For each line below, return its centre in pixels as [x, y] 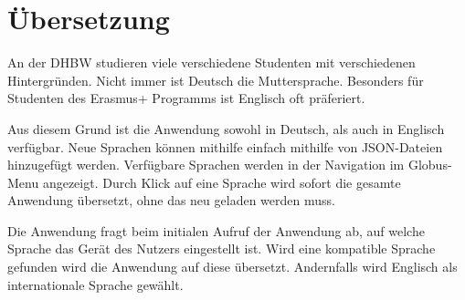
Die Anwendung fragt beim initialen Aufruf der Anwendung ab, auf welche [216, 230]
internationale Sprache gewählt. [95, 284]
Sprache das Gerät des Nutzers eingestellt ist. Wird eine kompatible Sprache [222, 248]
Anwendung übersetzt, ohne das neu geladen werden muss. [171, 200]
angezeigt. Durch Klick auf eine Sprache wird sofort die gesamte [222, 182]
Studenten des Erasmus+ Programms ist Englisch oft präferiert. [186, 98]
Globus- [430, 165]
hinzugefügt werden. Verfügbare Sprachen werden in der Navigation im [206, 165]
